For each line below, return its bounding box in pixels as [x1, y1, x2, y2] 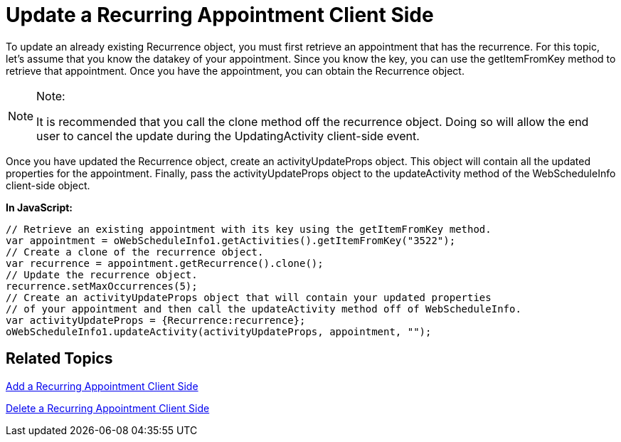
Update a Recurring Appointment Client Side [6, 3, 434, 27]
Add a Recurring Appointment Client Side [6, 379, 198, 392]
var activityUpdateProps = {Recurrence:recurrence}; [6, 314, 306, 326]
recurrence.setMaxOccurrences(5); [6, 280, 198, 292]
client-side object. [6, 179, 90, 191]
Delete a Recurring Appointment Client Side [6, 401, 210, 414]
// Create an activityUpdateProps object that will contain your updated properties [6, 291, 492, 303]
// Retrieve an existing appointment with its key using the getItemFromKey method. [6, 223, 492, 235]
